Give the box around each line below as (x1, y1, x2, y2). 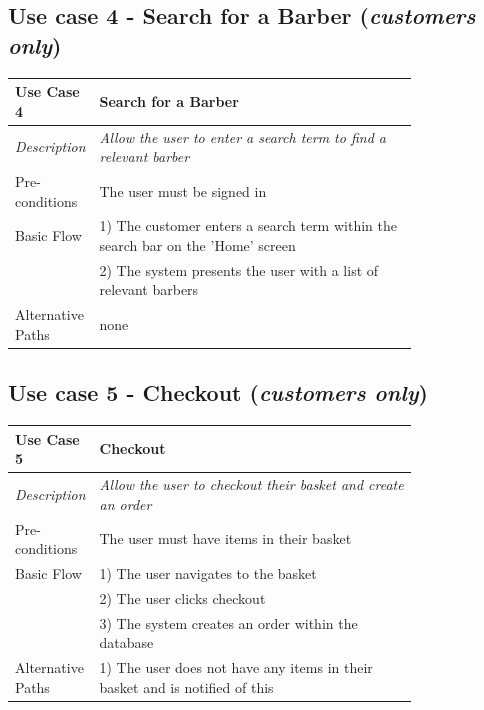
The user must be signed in (99, 180, 267, 201)
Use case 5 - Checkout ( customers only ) (8, 377, 428, 408)
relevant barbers (99, 279, 199, 300)
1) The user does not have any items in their (99, 657, 373, 678)
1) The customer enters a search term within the (99, 215, 397, 236)
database (99, 632, 154, 653)
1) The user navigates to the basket (99, 562, 317, 583)
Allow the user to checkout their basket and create (99, 474, 404, 495)
